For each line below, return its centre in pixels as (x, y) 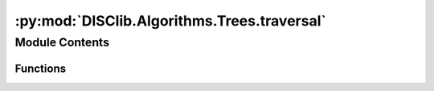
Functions (41, 68)
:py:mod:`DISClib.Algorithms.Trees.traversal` (171, 21)
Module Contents (62, 42)
